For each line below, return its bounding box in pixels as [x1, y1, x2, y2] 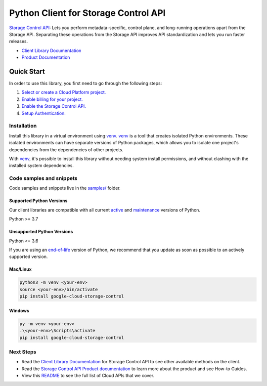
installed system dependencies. [9, 163, 74, 169]
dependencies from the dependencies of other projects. [9, 146, 124, 153]
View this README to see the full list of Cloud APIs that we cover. [21, 373, 155, 379]
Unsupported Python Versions [9, 229, 73, 235]
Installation [9, 123, 37, 129]
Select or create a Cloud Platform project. [21, 89, 106, 95]
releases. [9, 39, 28, 44]
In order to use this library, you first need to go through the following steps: [9, 81, 162, 86]
